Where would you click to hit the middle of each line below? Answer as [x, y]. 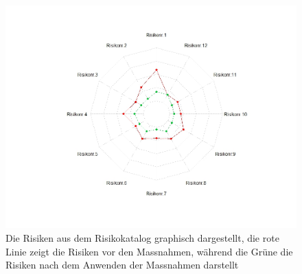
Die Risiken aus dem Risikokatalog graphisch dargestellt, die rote [142, 238]
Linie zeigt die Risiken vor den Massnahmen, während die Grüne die [149, 251]
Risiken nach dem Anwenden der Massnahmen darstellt [122, 265]
